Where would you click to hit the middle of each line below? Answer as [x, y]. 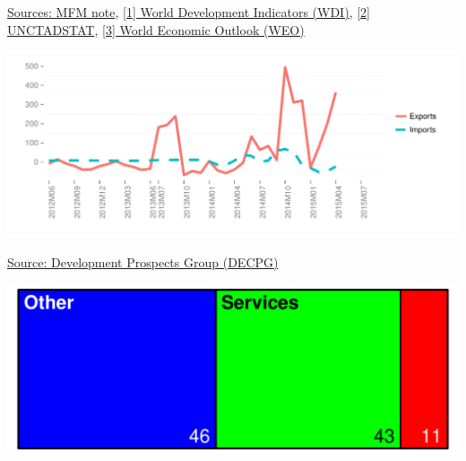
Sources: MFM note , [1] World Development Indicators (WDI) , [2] [189, 12]
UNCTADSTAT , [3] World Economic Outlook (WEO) [156, 29]
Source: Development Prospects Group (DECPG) [143, 261]
